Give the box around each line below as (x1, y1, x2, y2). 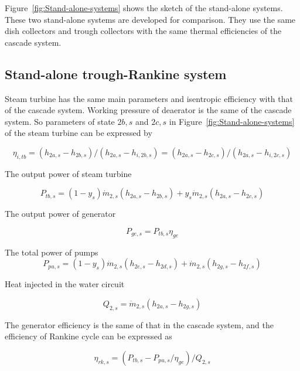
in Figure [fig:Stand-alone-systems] (169, 115, 295, 127)
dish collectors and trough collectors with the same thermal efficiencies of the (5, 25, 282, 37)
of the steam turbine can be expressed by (5, 127, 152, 139)
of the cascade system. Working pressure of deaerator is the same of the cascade (5, 104, 292, 116)
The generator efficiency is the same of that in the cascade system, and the (5, 318, 274, 331)
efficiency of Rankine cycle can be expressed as (5, 330, 172, 342)
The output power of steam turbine (5, 167, 132, 179)
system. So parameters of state (5, 115, 115, 127)
